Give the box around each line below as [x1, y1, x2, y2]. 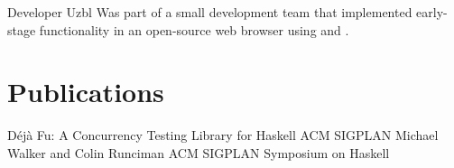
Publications [7, 73, 164, 110]
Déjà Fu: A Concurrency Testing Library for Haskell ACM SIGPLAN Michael [7, 126, 439, 145]
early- [416, 3, 448, 21]
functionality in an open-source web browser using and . [39, 20, 349, 39]
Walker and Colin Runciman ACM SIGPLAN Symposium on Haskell [7, 143, 390, 162]
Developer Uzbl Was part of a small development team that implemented [7, 3, 412, 21]
